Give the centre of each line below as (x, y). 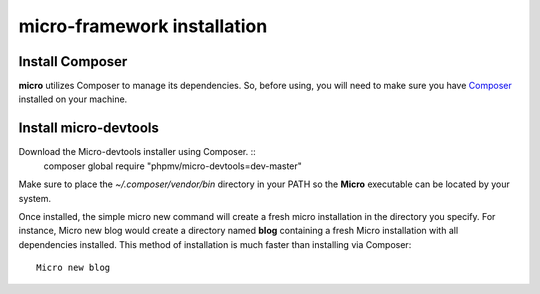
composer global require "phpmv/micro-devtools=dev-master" (172, 166)
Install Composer (73, 61)
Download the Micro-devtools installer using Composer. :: (137, 152)
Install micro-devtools (89, 128)
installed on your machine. (73, 99)
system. (35, 198)
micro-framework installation (143, 26)
